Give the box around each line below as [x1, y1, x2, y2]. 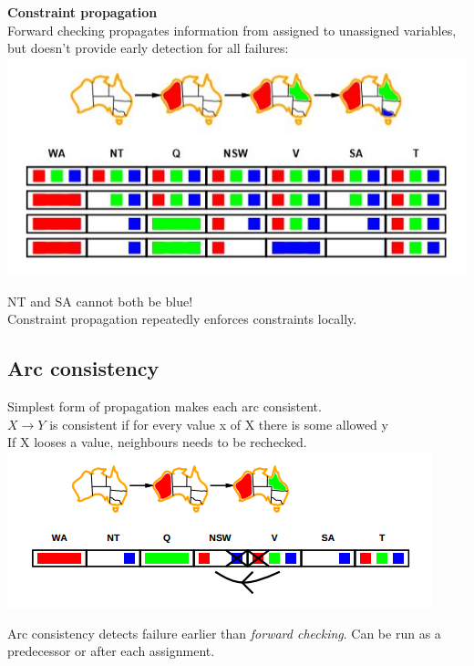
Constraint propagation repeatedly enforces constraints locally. [7, 309, 357, 328]
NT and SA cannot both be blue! [7, 291, 193, 310]
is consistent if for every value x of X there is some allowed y [49, 414, 388, 433]
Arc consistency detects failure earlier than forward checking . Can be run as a [7, 623, 441, 642]
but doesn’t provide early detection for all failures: [7, 38, 289, 57]
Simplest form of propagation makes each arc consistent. [7, 397, 322, 416]
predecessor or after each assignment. [7, 641, 215, 661]
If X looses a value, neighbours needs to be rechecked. [7, 432, 307, 452]
